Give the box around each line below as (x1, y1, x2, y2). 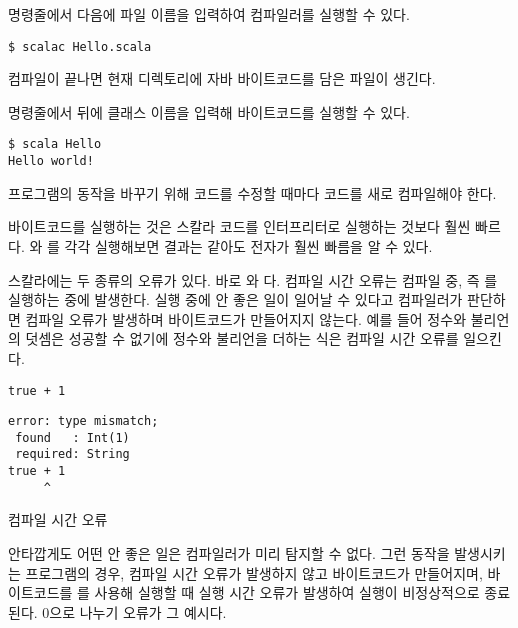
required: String (15, 447, 130, 462)
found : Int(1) (15, 430, 130, 445)
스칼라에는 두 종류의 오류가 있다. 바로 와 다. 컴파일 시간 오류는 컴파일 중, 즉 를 (8, 269, 498, 290)
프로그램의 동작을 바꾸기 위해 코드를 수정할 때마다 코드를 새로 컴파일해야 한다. (8, 182, 497, 203)
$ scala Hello (8, 137, 102, 152)
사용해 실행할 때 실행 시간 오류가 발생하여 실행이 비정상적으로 (94, 582, 480, 603)
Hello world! (8, 154, 94, 169)
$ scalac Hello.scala (8, 39, 152, 54)
